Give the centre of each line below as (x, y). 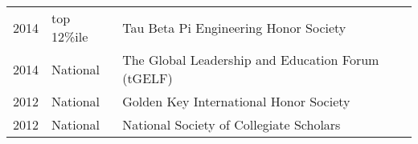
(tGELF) (148, 78)
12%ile (70, 36)
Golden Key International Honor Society (236, 101)
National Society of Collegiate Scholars (232, 124)
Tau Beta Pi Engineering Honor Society (234, 27)
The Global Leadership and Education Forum (251, 60)
